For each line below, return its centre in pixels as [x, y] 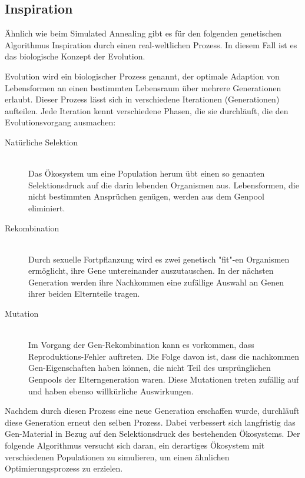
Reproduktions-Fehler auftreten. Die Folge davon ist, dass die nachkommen [164, 356]
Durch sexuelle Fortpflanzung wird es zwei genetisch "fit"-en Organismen [159, 259]
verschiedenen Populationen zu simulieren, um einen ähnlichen [117, 457]
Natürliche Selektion [42, 142]
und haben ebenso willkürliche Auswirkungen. [111, 391]
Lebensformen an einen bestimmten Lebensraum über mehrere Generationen [143, 87]
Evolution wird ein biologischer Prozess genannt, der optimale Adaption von [142, 76]
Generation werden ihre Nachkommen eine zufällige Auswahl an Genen [156, 282]
